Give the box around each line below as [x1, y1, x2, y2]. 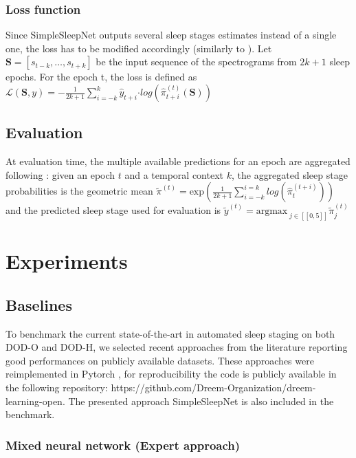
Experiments [5, 247, 128, 275]
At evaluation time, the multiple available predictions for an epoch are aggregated [5, 154, 351, 168]
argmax [256, 206, 288, 217]
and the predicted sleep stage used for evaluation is [5, 203, 221, 217]
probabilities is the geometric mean [5, 184, 153, 198]
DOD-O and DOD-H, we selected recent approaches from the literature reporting [5, 340, 348, 354]
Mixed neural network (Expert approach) [5, 436, 241, 453]
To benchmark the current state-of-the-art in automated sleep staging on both [5, 326, 335, 340]
